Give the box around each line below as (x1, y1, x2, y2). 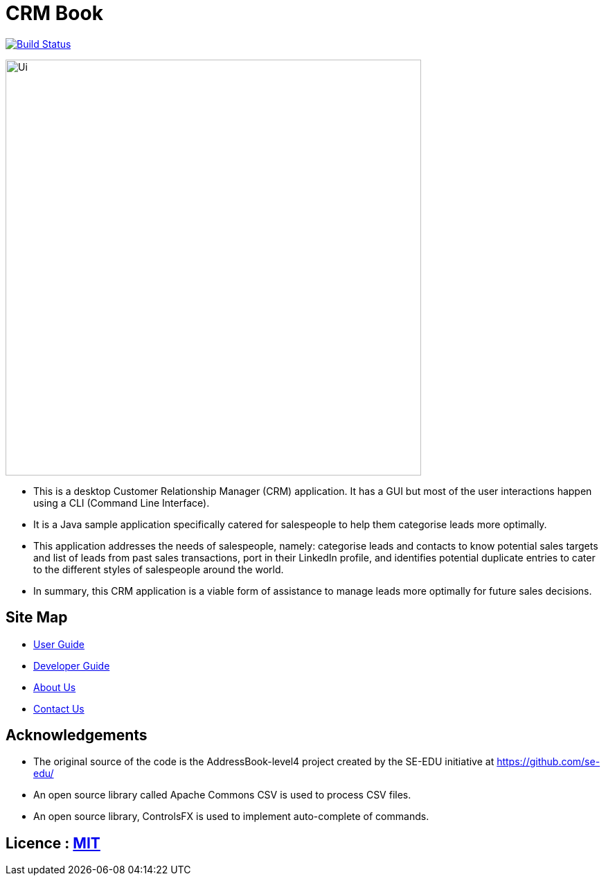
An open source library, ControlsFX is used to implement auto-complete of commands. (33, 810, 429, 823)
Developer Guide (33, 659, 110, 672)
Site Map (6, 609, 68, 627)
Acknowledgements (6, 726, 148, 744)
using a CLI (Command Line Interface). (33, 496, 210, 509)
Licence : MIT (6, 834, 100, 852)
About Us (33, 681, 76, 693)
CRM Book (6, 1, 103, 25)
